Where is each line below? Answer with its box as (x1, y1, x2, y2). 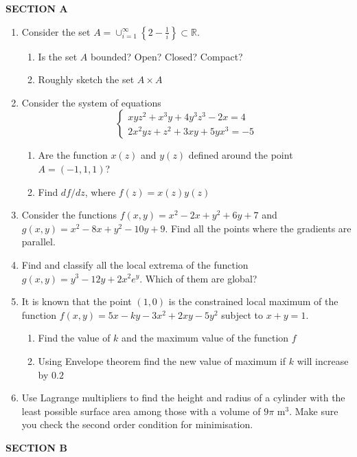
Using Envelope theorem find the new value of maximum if (38, 353, 286, 368)
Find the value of (38, 331, 111, 345)
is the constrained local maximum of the (168, 294, 338, 309)
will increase (297, 353, 349, 368)
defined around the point (188, 148, 293, 162)
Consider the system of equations (21, 95, 161, 109)
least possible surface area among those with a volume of (21, 403, 261, 418)
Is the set (38, 49, 78, 63)
